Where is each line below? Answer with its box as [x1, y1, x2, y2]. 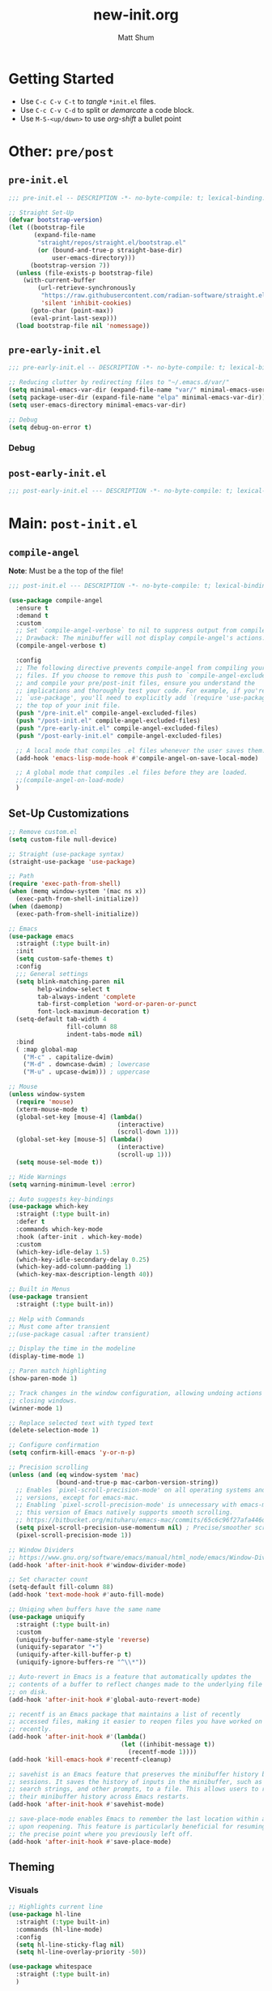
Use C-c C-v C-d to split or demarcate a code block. [19, 105, 194, 114]
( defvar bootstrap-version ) [8, 216, 104, 224]
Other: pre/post [8, 142, 115, 160]
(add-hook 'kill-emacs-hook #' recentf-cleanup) [8, 1756, 172, 1764]
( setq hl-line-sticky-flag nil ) [15, 1941, 125, 1949]
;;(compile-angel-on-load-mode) [15, 776, 125, 784]
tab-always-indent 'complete [37, 992, 136, 1000]
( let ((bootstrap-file [8, 223, 85, 232]
